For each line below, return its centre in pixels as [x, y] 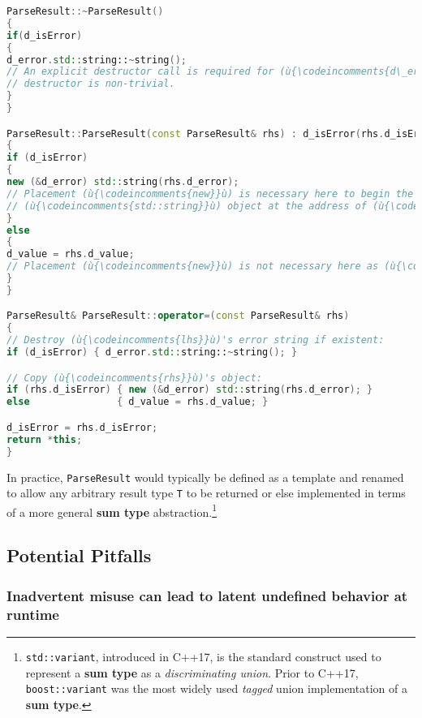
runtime [33, 614]
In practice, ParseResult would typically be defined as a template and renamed [205, 477]
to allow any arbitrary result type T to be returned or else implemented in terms [206, 493]
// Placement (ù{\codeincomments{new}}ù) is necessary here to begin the [210, 193]
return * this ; [45, 439]
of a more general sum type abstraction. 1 [112, 510]
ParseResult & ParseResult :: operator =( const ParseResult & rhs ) [178, 316]
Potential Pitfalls [79, 555]
